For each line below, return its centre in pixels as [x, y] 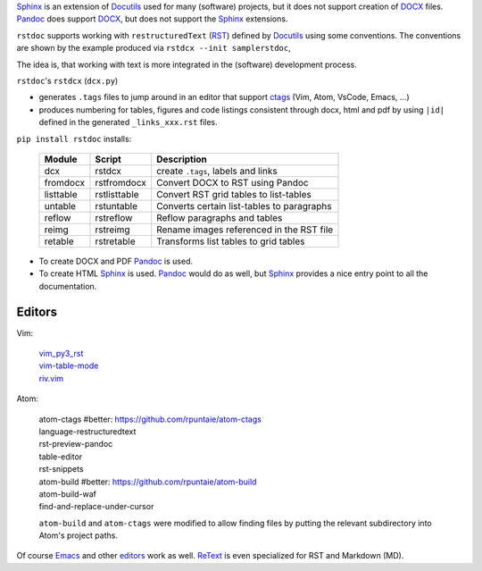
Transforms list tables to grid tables [231, 241]
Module [61, 159]
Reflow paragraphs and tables [220, 217]
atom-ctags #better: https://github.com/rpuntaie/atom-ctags [150, 419]
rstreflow [114, 217]
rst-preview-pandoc [76, 444]
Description [182, 159]
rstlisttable [117, 194]
